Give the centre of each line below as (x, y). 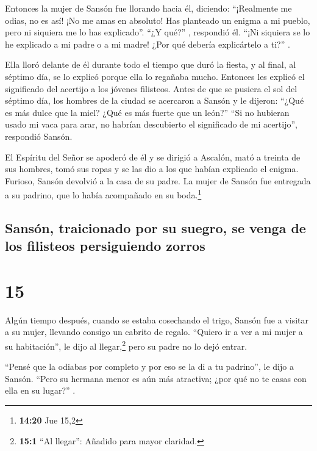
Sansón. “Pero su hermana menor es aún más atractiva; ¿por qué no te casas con (156, 378)
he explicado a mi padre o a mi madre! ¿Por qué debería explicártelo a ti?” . (148, 44)
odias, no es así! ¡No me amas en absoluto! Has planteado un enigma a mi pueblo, (158, 20)
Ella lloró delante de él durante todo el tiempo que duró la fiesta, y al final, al (151, 64)
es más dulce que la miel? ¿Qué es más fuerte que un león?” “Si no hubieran (147, 112)
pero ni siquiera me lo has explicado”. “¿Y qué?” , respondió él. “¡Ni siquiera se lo (158, 32)
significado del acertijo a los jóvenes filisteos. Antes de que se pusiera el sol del (151, 88)
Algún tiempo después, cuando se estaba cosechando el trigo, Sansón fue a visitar (157, 319)
